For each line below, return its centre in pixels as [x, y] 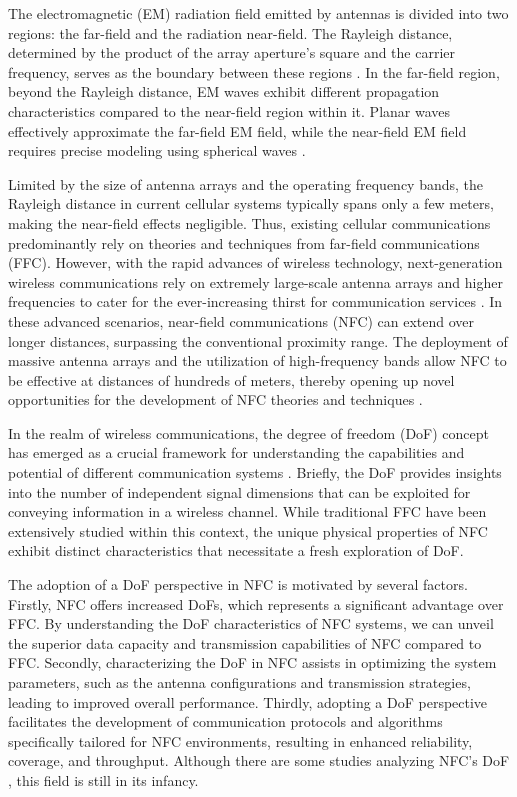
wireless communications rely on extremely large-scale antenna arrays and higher [255, 281]
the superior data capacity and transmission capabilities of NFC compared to [245, 642]
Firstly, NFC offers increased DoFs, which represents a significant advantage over [256, 603]
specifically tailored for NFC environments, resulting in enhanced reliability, [240, 740]
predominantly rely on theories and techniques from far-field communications [244, 242]
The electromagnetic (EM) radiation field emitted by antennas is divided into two [258, 13]
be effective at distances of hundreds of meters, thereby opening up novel [231, 379]
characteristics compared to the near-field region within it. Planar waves [229, 110]
